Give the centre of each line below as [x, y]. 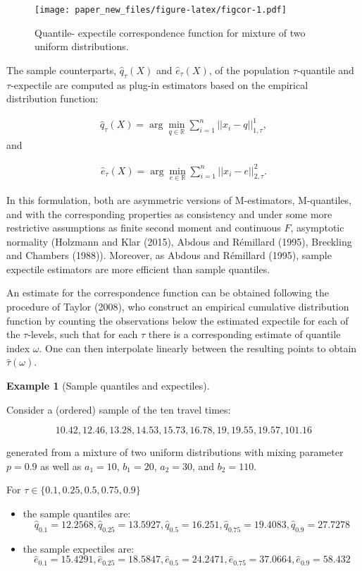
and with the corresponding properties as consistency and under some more [169, 214]
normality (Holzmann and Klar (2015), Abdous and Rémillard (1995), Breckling [179, 241]
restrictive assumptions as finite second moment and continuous [144, 228]
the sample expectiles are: [79, 548]
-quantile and [325, 70]
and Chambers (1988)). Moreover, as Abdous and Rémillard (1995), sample [169, 255]
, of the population [249, 70]
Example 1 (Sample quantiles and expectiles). [108, 386]
